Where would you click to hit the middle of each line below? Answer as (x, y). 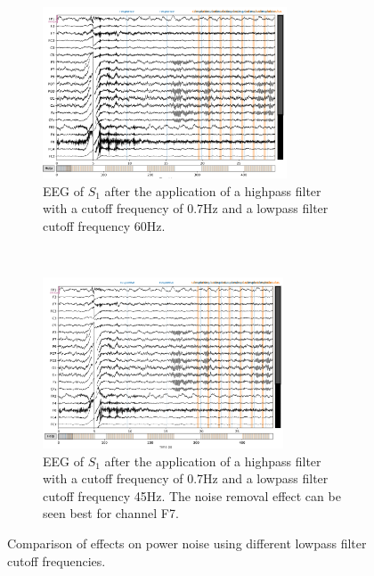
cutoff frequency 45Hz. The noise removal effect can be (192, 495)
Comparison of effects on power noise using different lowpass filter (187, 543)
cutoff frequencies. (57, 560)
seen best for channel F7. (111, 513)
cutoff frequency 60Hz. (104, 225)
